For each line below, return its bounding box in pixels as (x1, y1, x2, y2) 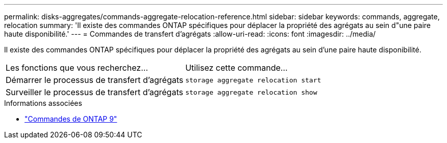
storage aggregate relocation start (185, 76, 321, 84)
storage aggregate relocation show (185, 88, 317, 96)
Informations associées (4, 99, 82, 107)
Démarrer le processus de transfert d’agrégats (6, 75, 184, 85)
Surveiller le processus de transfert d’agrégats (6, 87, 183, 97)
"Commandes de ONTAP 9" (24, 115, 117, 123)
